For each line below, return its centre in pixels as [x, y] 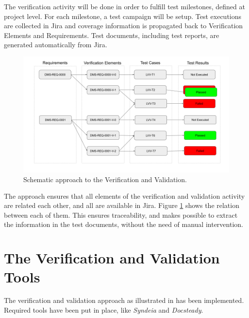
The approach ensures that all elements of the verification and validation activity [124, 196]
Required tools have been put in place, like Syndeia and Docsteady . [104, 309]
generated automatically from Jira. [56, 45]
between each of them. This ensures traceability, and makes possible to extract [121, 215]
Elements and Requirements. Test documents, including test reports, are [112, 35]
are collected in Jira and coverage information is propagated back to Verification [124, 26]
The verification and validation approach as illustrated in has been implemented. [124, 300]
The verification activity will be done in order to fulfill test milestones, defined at [124, 6]
